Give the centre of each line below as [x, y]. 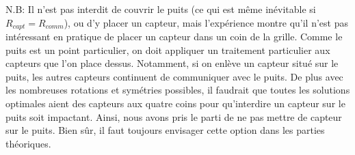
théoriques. [28, 143]
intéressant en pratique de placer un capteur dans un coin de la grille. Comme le [174, 37]
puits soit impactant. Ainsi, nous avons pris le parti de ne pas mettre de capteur [174, 116]
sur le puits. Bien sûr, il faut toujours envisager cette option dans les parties [165, 130]
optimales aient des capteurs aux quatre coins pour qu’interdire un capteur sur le [175, 103]
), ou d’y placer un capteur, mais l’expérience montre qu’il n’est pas [206, 22]
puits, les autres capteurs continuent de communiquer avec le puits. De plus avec [174, 76]
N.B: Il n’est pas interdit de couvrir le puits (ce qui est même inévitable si [161, 9]
